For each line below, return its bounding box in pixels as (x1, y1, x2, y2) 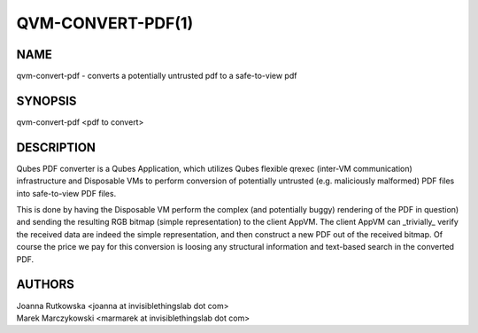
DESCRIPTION (16, 140, 96, 155)
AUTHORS (16, 277, 75, 292)
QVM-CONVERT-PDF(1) (16, 13, 194, 33)
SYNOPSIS (16, 93, 77, 108)
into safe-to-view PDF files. (16, 188, 117, 198)
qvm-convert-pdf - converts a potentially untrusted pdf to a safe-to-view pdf (16, 71, 297, 81)
